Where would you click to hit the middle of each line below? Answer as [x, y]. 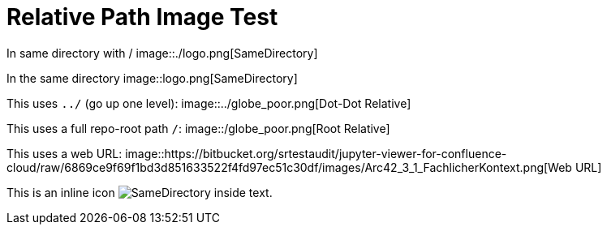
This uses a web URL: [65, 153]
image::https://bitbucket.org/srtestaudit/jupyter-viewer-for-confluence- [316, 153]
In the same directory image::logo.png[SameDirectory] [152, 78]
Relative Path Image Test [142, 17]
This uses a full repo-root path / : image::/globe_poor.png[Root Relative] [198, 128]
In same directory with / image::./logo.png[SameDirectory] [162, 53]
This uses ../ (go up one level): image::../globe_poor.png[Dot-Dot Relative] [209, 103]
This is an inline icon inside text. [140, 192]
